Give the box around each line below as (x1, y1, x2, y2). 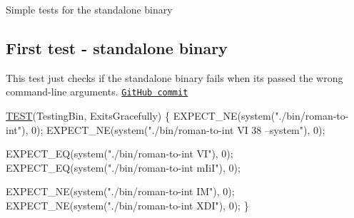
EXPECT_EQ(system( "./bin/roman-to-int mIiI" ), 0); (6, 160, 241, 175)
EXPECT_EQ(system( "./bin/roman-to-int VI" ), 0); (6, 146, 233, 161)
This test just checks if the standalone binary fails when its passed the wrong (6, 70, 343, 85)
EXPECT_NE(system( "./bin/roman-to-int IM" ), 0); (6, 184, 235, 199)
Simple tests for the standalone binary (6, 2, 173, 16)
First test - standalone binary (6, 36, 228, 58)
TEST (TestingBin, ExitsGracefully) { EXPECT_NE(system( (6, 108, 275, 123)
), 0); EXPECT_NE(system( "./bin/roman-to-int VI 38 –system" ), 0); (21, 122, 325, 137)
